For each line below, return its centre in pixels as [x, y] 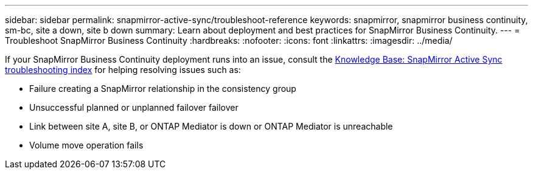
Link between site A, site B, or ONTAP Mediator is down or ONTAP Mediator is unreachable [211, 126]
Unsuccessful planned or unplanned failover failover [134, 107]
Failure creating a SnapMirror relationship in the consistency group [163, 89]
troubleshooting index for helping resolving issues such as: [123, 70]
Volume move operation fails [86, 145]
